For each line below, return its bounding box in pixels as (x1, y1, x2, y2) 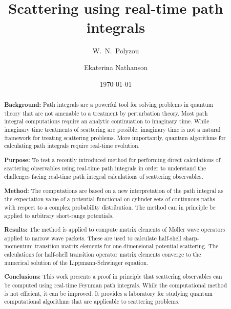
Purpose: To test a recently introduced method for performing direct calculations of (4, 155, 221, 164)
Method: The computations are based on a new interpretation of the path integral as (4, 186, 224, 195)
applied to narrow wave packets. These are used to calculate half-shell (4, 234, 182, 242)
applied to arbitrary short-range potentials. (4, 211, 114, 219)
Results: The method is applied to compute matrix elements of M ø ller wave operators (4, 225, 225, 234)
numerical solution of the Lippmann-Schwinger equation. (4, 258, 148, 266)
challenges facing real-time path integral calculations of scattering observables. (4, 172, 203, 181)
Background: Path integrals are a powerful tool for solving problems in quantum (4, 100, 213, 109)
